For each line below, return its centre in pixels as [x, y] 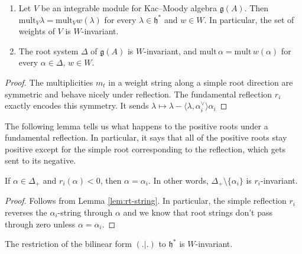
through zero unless [40, 224]
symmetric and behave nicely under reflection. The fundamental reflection [139, 94]
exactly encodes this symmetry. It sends [77, 105]
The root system [48, 51]
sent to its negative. [40, 160]
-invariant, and [171, 51]
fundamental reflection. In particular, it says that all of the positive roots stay [146, 137]
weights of [37, 31]
